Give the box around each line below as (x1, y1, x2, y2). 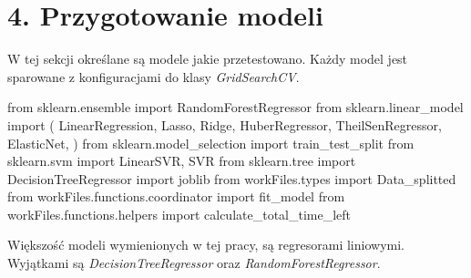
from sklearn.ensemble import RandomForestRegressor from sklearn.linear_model (7, 98, 464, 117)
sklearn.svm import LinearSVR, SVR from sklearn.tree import (7, 151, 356, 170)
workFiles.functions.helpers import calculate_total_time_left (7, 204, 352, 223)
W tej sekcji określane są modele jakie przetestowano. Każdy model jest (7, 49, 408, 68)
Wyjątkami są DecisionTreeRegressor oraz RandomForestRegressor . (7, 253, 381, 273)
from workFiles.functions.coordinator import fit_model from (7, 187, 345, 206)
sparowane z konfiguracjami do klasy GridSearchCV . (7, 67, 300, 86)
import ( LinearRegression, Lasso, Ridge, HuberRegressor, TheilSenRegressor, (7, 115, 442, 134)
